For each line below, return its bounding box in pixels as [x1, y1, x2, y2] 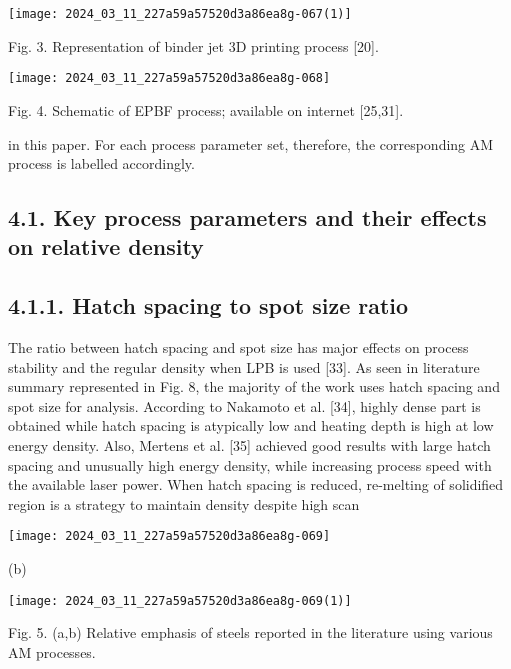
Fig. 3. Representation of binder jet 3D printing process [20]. [8, 35, 379, 56]
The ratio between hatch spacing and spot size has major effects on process [8, 337, 469, 358]
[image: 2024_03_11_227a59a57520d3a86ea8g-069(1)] [8, 593, 352, 608]
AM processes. [8, 641, 96, 662]
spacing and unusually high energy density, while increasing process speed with [8, 454, 492, 475]
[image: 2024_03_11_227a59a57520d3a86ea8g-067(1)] [8, 7, 352, 21]
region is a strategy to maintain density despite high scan [8, 493, 360, 514]
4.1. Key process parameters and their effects [8, 202, 487, 233]
